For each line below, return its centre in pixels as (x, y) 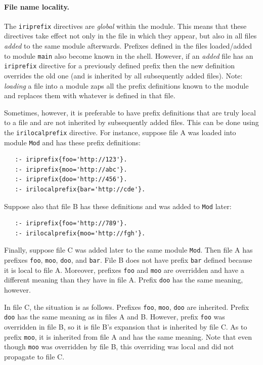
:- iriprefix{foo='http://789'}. (71, 224)
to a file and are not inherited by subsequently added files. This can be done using (131, 122)
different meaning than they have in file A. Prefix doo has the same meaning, (124, 280)
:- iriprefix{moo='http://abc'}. (71, 169)
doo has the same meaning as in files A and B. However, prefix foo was (115, 317)
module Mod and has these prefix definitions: (72, 142)
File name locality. (37, 6)
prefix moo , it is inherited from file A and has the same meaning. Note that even (128, 336)
